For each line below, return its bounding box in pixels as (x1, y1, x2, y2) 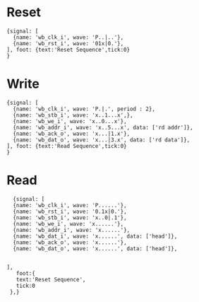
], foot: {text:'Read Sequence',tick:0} (6, 142, 128, 149)
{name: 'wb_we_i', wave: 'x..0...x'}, (13, 117, 128, 124)
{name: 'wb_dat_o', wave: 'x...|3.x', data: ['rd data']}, (13, 136, 191, 144)
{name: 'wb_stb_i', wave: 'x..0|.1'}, (13, 214, 128, 221)
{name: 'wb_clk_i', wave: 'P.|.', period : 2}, (13, 105, 156, 112)
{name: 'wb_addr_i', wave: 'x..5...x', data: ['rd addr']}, (13, 124, 193, 131)
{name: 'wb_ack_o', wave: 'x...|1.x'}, (13, 130, 131, 137)
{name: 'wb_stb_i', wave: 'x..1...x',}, (13, 111, 133, 119)
